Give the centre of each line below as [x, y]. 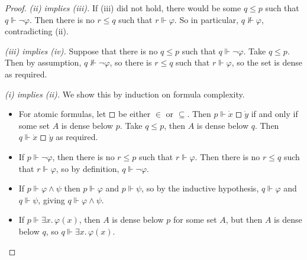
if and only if [274, 114]
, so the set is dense [267, 62]
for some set [195, 220]
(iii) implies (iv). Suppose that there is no [81, 51]
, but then [244, 220]
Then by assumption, [43, 62]
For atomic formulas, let [62, 114]
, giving [51, 199]
